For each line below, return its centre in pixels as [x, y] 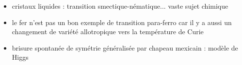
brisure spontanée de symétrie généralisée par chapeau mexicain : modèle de [125, 47]
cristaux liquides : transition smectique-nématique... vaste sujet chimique [120, 6]
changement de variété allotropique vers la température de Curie [108, 32]
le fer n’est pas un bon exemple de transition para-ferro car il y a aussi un [122, 22]
